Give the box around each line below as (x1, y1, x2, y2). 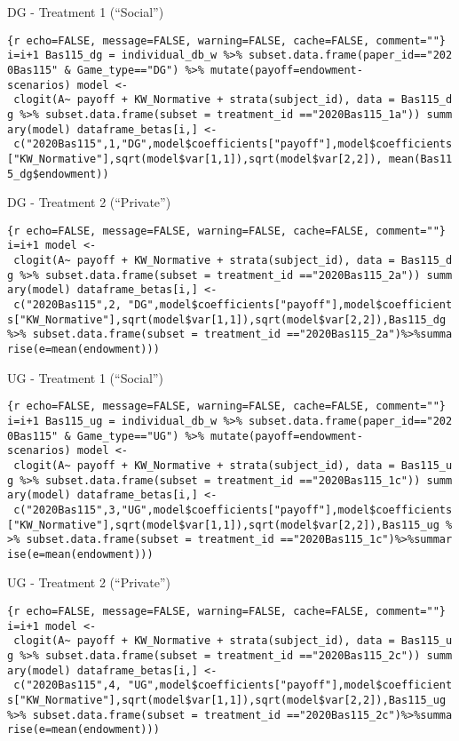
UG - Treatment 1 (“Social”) (7, 368, 163, 386)
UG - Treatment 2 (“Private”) (7, 573, 170, 592)
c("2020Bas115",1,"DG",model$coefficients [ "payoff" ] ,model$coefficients (13, 138, 453, 151)
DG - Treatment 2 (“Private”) (7, 193, 171, 211)
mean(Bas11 (388, 152, 453, 165)
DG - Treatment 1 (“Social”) (7, 3, 164, 20)
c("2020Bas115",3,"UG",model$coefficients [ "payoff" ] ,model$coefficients (13, 503, 453, 516)
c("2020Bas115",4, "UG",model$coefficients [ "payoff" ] (13, 679, 338, 692)
